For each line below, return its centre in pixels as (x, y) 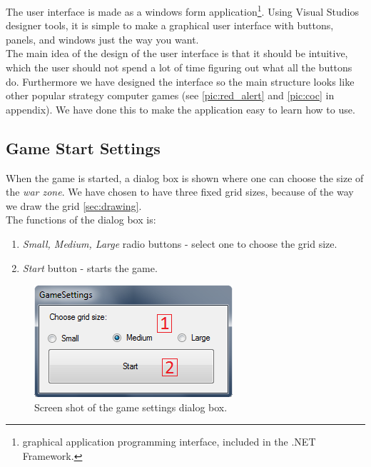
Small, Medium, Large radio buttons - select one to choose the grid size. (180, 243)
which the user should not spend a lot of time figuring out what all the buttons (179, 67)
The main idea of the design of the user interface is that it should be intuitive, (177, 53)
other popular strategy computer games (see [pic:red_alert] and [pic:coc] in (170, 95)
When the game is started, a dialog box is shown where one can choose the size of (185, 177)
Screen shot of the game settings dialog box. (131, 407)
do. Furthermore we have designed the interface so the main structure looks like (180, 81)
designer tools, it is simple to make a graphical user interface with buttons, (170, 25)
